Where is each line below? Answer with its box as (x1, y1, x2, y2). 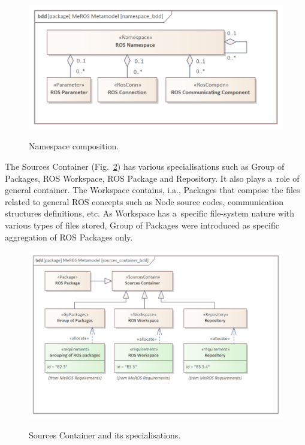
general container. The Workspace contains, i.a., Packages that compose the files (5, 184, 300, 196)
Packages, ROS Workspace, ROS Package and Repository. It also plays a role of (5, 172, 300, 184)
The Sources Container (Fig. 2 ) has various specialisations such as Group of (5, 160, 285, 173)
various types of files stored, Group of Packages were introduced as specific (5, 219, 279, 231)
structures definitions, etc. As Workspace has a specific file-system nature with (5, 207, 295, 220)
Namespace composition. (29, 140, 119, 152)
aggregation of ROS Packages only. (5, 230, 133, 243)
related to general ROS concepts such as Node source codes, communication (5, 195, 283, 208)
